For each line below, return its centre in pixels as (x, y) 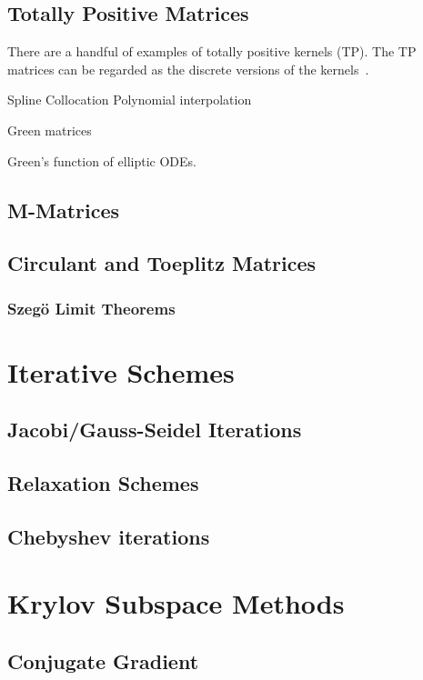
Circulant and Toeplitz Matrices (162, 263)
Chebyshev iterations (109, 536)
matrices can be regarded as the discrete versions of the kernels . (188, 69)
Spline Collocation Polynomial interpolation (130, 100)
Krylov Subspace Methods (176, 603)
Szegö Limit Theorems (91, 308)
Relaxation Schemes (103, 483)
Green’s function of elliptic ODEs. (102, 160)
